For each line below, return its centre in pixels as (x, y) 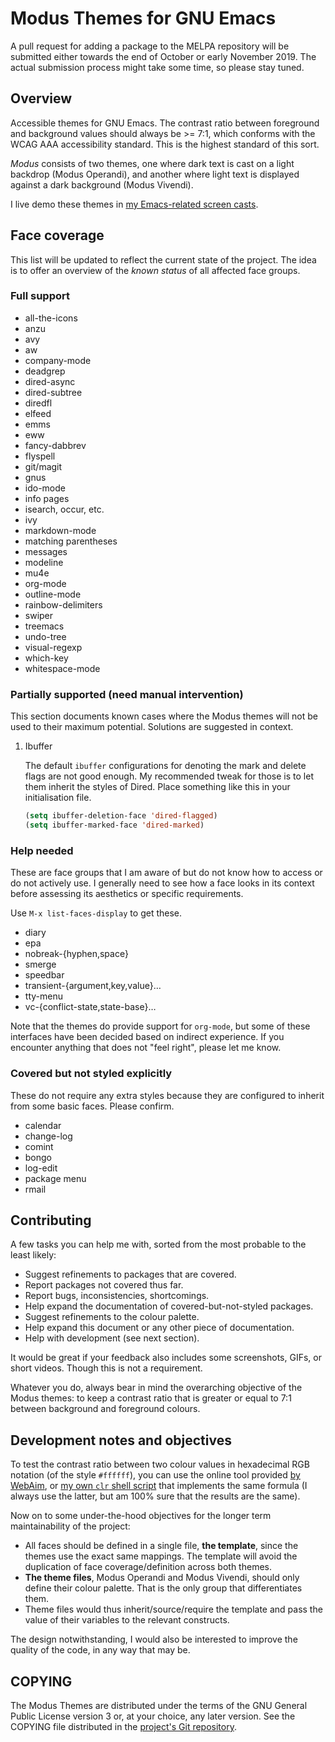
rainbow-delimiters (63, 604)
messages (46, 551)
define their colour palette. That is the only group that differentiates (163, 1588)
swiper (39, 615)
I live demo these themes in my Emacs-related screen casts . (134, 204)
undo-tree (45, 636)
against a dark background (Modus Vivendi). (102, 184)
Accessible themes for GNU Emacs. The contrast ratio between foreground (165, 123)
